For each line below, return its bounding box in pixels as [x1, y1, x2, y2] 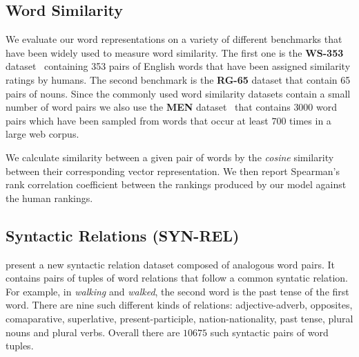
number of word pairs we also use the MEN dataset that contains [6, 100, 291, 114]
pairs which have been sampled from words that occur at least [6, 113, 269, 127]
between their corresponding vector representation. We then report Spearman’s [6, 163, 340, 178]
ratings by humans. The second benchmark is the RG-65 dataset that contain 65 [6, 72, 351, 86]
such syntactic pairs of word [210, 324, 329, 339]
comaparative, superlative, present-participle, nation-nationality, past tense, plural [6, 311, 353, 325]
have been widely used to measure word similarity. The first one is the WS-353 [6, 45, 344, 59]
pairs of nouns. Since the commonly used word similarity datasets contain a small [6, 86, 351, 100]
